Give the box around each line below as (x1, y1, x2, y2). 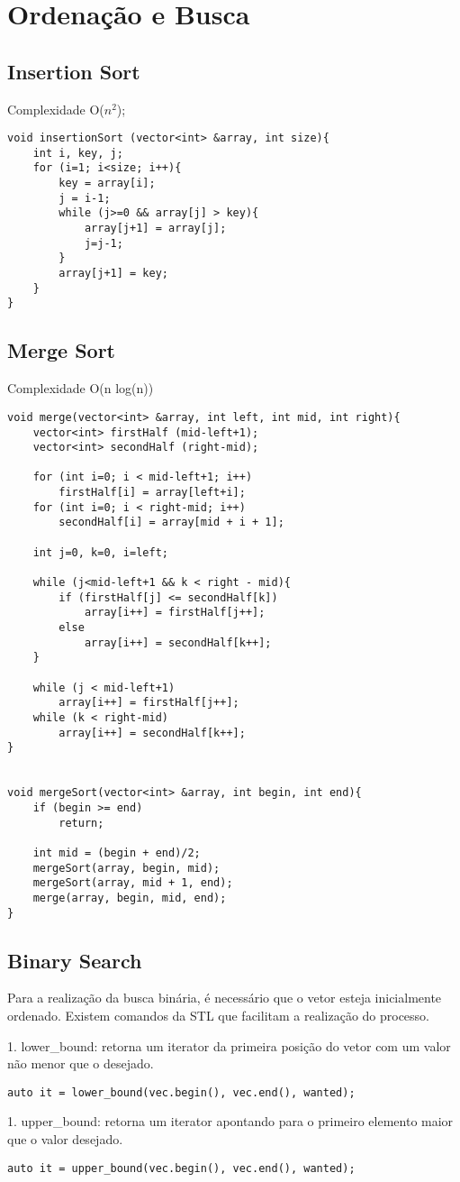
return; (59, 816, 104, 829)
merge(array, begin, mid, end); (32, 891, 227, 904)
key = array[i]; (59, 177, 156, 190)
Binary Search (7, 946, 142, 974)
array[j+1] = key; (59, 267, 168, 280)
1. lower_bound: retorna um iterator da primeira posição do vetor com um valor (7, 1036, 451, 1055)
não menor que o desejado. (7, 1054, 154, 1073)
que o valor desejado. (7, 1129, 123, 1148)
